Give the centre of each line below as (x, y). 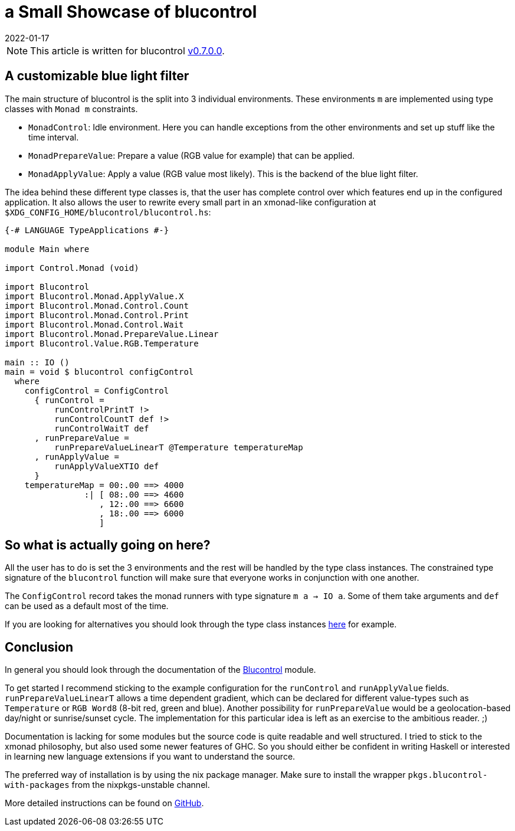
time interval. (54, 137)
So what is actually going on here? (108, 545)
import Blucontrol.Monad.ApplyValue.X (94, 296)
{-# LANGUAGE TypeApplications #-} (87, 230)
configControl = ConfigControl (97, 390)
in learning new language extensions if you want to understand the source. (150, 757)
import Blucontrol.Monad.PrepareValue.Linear (112, 334)
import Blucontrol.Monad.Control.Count (97, 305)
